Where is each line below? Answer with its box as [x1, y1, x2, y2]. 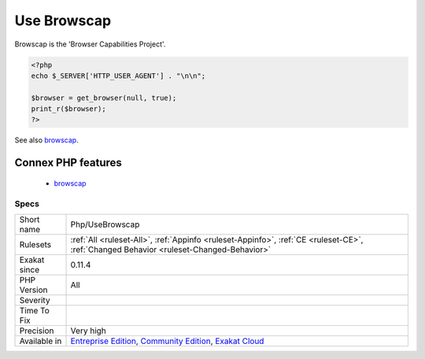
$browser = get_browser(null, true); [31, 93, 177, 102]
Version [19, 284, 48, 295]
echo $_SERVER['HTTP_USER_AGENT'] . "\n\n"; [31, 71, 206, 80]
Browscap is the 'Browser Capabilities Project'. [14, 39, 166, 49]
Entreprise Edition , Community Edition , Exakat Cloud [70, 335, 264, 346]
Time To [19, 305, 50, 316]
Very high [70, 325, 106, 336]
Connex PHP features [14, 156, 122, 169]
